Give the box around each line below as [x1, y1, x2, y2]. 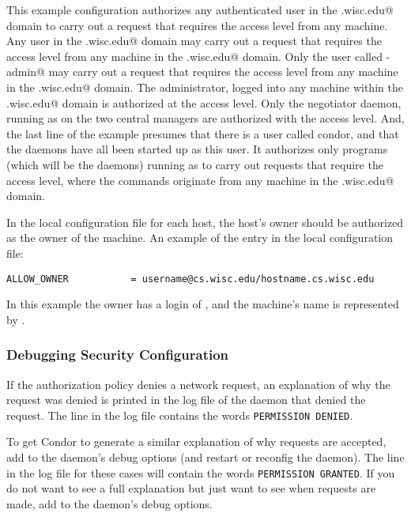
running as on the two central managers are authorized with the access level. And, [6, 110, 405, 126]
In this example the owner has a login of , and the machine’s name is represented [6, 296, 399, 312]
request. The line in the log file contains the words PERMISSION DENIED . [6, 406, 353, 423]
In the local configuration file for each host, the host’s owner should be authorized [6, 213, 404, 230]
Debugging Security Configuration [6, 345, 229, 364]
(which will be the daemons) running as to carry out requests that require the [6, 156, 383, 172]
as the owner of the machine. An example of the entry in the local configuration [6, 229, 394, 246]
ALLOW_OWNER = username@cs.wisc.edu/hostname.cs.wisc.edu [6, 273, 375, 285]
